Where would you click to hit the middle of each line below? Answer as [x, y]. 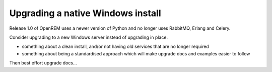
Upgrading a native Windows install [85, 13]
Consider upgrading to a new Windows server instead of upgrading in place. [89, 37]
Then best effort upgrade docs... [43, 63]
